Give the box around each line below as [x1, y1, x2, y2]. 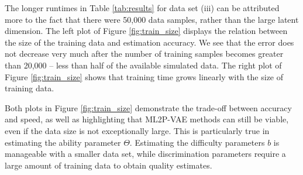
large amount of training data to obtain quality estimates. [5, 159, 212, 171]
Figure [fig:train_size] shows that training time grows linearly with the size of [5, 70, 284, 83]
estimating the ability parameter [5, 136, 121, 148]
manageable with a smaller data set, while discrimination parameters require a [5, 147, 286, 160]
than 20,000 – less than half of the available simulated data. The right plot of [5, 59, 282, 71]
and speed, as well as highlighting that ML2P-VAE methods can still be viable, [5, 113, 289, 125]
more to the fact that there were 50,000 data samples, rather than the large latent [5, 13, 299, 25]
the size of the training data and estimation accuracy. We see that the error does [5, 36, 294, 48]
